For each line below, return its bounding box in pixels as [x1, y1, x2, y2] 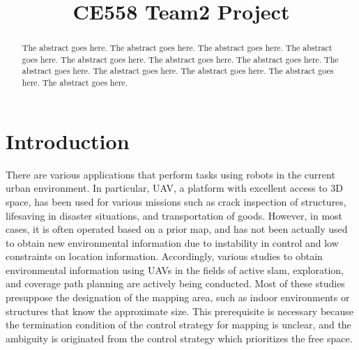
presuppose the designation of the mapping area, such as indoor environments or [6, 290, 350, 305]
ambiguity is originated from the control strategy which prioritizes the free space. [6, 330, 353, 345]
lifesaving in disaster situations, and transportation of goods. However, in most [6, 208, 343, 222]
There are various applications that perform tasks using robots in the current [6, 167, 335, 181]
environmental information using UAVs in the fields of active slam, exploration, [6, 262, 344, 277]
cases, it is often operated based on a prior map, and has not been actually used [6, 222, 348, 236]
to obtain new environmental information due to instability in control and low [6, 235, 339, 250]
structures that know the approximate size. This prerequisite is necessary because [6, 303, 354, 318]
